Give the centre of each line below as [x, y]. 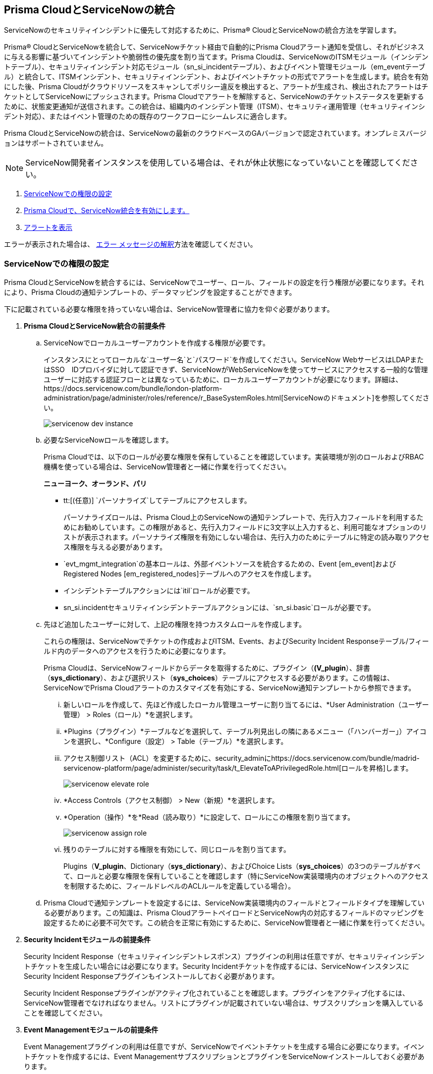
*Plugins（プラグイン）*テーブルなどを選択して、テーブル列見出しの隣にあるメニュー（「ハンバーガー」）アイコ [245, 732]
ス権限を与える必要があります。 [115, 547]
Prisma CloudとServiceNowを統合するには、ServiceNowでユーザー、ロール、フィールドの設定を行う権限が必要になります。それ [214, 283]
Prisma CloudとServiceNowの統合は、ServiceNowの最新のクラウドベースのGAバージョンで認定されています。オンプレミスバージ [215, 133]
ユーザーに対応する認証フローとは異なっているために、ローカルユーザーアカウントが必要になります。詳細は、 [223, 380]
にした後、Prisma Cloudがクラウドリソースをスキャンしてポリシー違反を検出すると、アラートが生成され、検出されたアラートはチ [216, 87]
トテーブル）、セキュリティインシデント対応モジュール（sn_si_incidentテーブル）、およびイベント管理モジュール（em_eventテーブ [215, 67]
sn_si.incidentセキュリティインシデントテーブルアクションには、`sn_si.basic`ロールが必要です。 [219, 608]
